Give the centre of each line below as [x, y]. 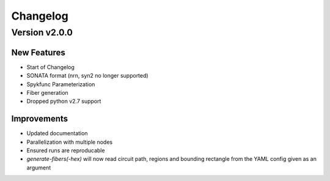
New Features [38, 52]
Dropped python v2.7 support [64, 102]
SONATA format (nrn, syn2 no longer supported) [88, 76]
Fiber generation [47, 92]
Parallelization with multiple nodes [70, 142]
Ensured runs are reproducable [66, 150]
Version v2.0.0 [42, 32]
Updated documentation [57, 133]
